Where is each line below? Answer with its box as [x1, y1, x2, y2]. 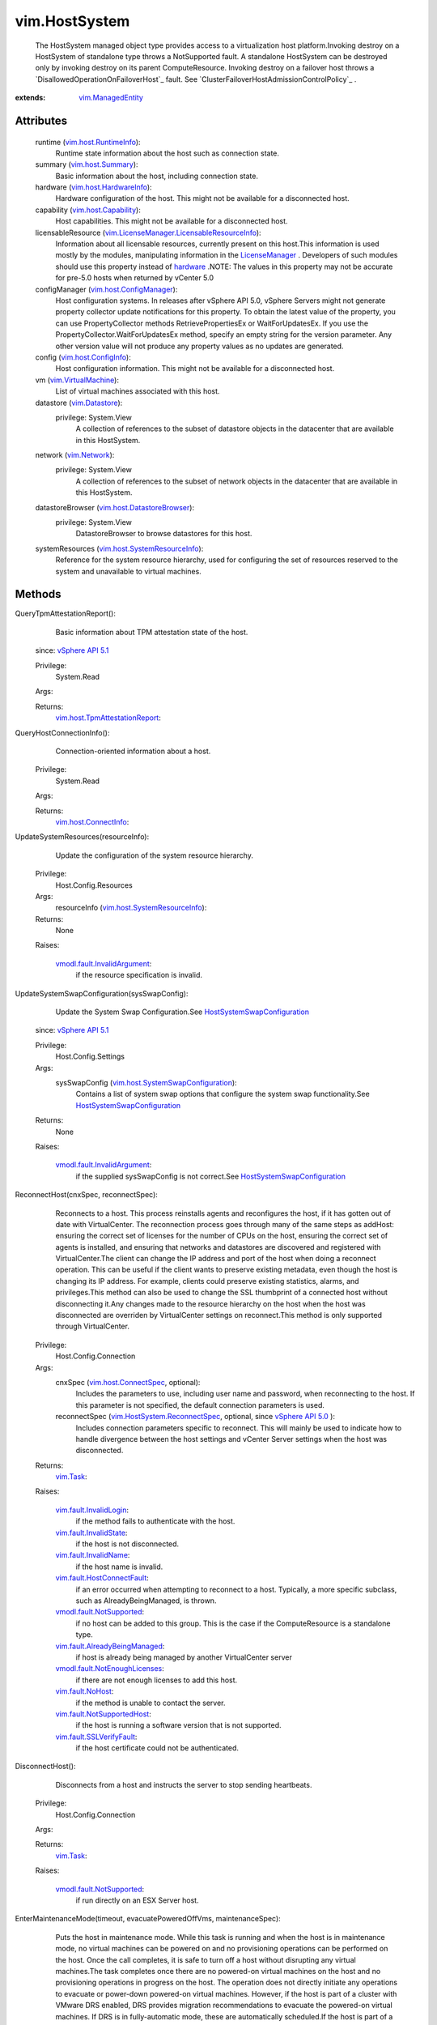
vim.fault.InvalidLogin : [55, 1505, 129, 1515]
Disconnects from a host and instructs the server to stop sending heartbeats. [55, 1780, 312, 1789]
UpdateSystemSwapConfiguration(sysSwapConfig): [15, 988, 189, 998]
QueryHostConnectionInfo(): [15, 727, 110, 737]
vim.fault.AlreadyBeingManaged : [55, 1641, 165, 1651]
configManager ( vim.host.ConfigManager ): [35, 284, 178, 294]
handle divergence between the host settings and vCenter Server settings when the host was [75, 1434, 388, 1443]
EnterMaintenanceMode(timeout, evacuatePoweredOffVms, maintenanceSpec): [15, 1914, 281, 1924]
